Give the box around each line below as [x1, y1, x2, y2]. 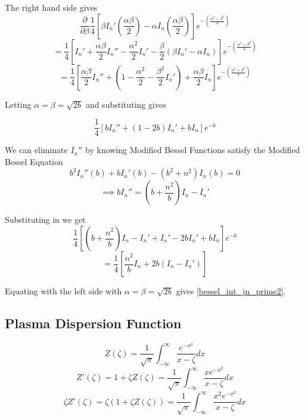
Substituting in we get [5, 213, 86, 226]
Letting [5, 98, 32, 110]
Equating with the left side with [5, 285, 122, 297]
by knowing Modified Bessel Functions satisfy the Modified [85, 144, 300, 156]
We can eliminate [5, 144, 68, 156]
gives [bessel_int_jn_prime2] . [176, 285, 286, 297]
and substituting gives [85, 98, 166, 110]
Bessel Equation [5, 155, 63, 167]
